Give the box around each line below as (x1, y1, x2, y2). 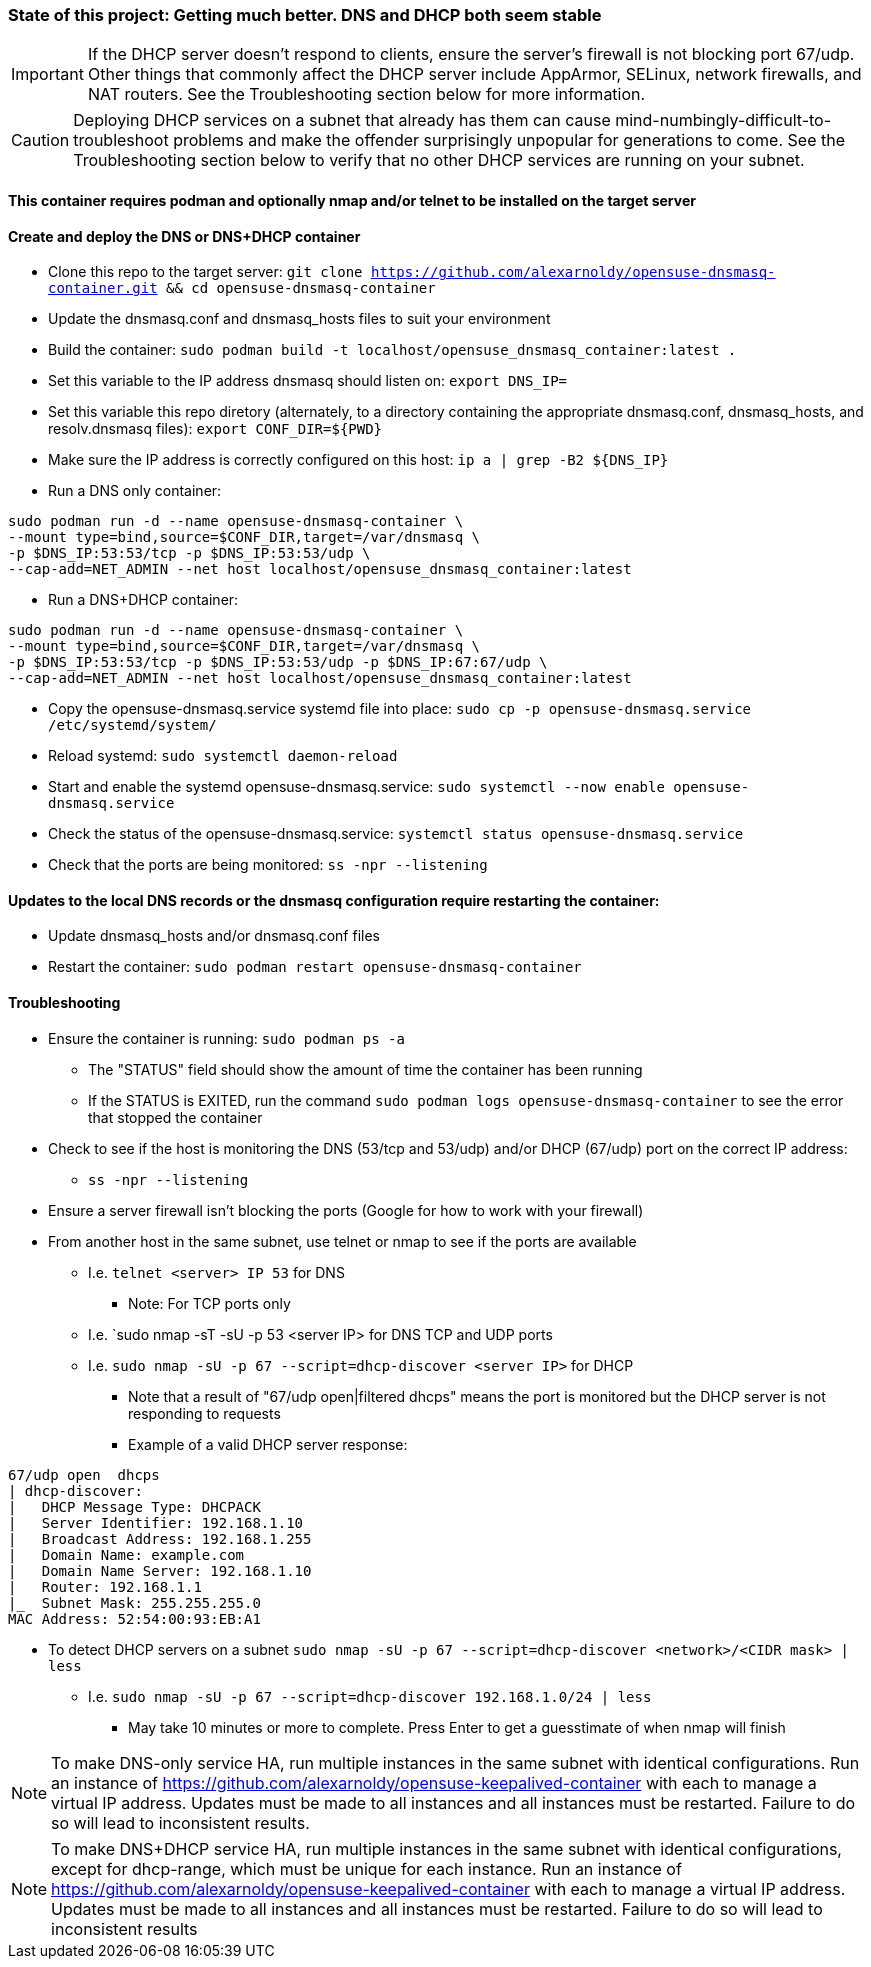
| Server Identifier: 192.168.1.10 (8, 1514, 304, 1531)
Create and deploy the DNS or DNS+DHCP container (8, 227, 361, 245)
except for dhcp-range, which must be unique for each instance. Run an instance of (51, 1858, 682, 1879)
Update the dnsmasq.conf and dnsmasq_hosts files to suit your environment (48, 310, 551, 328)
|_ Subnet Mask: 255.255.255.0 (8, 1594, 261, 1611)
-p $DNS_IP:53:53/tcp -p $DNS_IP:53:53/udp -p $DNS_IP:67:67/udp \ (8, 654, 548, 671)
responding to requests (128, 1404, 281, 1422)
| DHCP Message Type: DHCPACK (8, 1498, 261, 1515)
